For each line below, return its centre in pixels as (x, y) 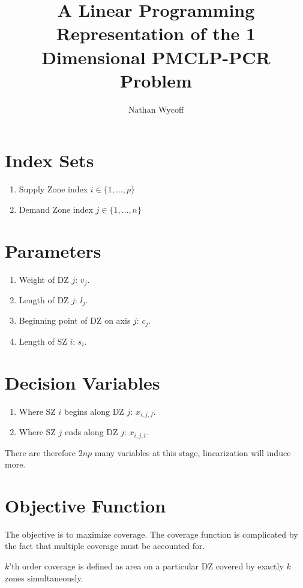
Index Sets (49, 160)
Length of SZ (43, 341)
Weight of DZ (44, 279)
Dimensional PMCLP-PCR (156, 57)
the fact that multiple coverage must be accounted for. (105, 546)
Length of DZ (44, 299)
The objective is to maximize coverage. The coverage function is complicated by (151, 534)
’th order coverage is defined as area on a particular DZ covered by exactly (146, 566)
